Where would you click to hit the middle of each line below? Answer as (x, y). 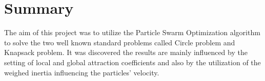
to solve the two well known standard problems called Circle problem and (120, 42)
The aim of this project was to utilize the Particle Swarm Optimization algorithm (132, 32)
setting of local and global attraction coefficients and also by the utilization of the (132, 62)
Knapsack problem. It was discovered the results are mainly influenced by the (126, 52)
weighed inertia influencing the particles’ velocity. (82, 72)
